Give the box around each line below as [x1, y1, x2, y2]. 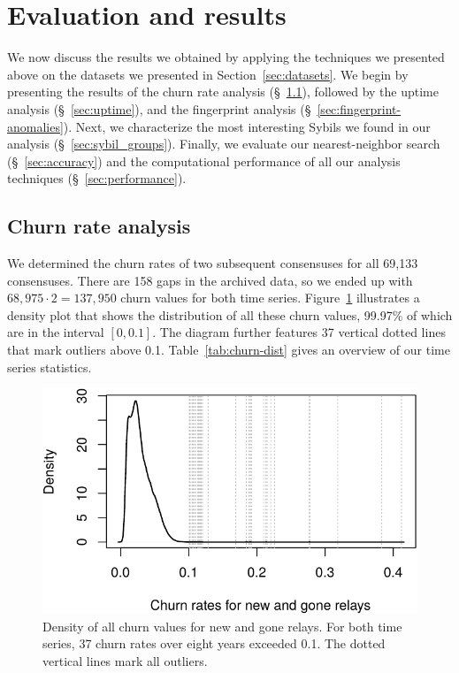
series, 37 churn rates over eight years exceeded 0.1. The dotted [42, 634, 386, 653]
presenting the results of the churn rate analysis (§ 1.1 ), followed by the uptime [7, 82, 440, 101]
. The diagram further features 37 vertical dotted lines [152, 323, 446, 341]
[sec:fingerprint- [317, 99, 402, 118]
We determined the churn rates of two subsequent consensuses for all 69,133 [7, 254, 418, 272]
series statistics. [7, 357, 92, 376]
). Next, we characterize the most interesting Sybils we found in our [63, 117, 431, 135]
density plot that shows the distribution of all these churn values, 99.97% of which [7, 305, 453, 324]
